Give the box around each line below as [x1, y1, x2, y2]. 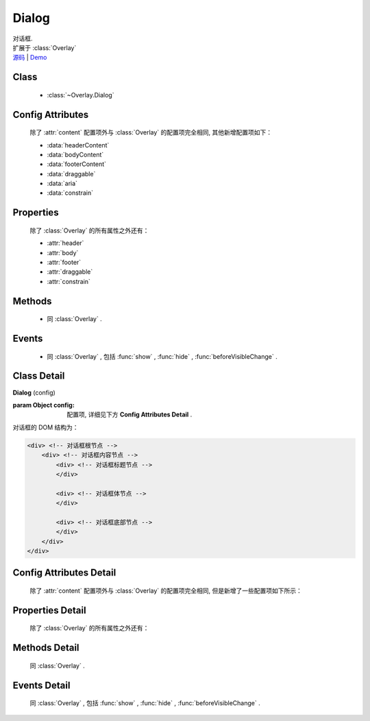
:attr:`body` [47, 248, 79, 257]
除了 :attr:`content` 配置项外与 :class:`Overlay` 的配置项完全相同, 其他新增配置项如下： [29, 128, 273, 137]
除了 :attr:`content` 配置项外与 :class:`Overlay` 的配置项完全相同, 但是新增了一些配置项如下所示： [29, 587, 303, 595]
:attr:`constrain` [47, 277, 90, 285]
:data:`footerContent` [47, 160, 106, 168]
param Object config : [12, 401, 75, 409]
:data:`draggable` [47, 169, 96, 178]
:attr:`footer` [47, 258, 82, 267]
